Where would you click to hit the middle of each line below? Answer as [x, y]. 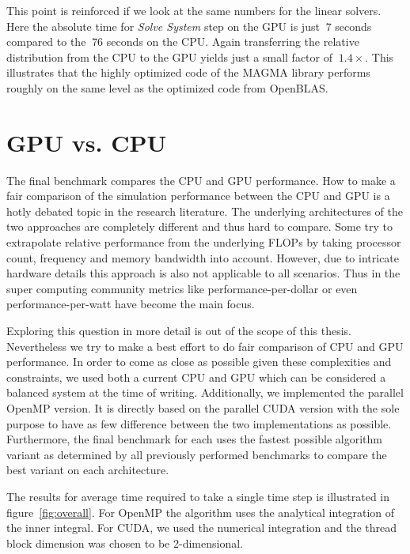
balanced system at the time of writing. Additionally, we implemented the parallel [205, 392]
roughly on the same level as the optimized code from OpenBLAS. [167, 87]
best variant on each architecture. [88, 470]
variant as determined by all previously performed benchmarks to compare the [197, 454]
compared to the [46, 41]
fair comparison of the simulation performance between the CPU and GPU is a [198, 196]
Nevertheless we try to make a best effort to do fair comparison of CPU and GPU [205, 346]
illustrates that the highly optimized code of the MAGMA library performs [188, 72]
